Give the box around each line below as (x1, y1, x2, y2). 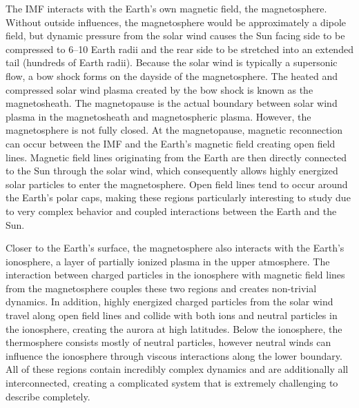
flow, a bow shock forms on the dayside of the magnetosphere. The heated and (6, 68, 338, 83)
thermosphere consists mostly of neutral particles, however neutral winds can (6, 335, 331, 349)
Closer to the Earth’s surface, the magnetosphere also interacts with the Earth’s (6, 241, 345, 255)
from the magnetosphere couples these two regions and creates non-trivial (6, 280, 317, 295)
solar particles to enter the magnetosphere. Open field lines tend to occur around (6, 176, 348, 191)
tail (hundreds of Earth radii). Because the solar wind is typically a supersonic (6, 55, 338, 70)
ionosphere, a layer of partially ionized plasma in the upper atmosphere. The (6, 254, 330, 268)
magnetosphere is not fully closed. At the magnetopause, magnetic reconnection (6, 123, 343, 137)
